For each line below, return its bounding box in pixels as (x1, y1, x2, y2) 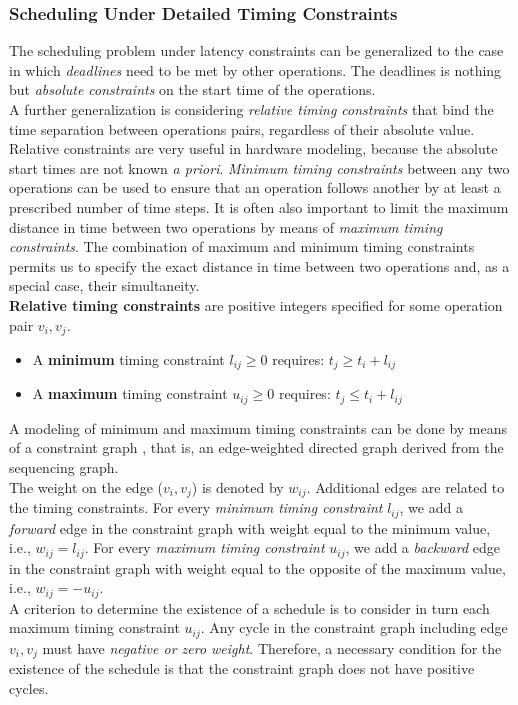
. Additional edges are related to (306, 476, 505, 497)
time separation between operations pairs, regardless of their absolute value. (9, 118, 475, 139)
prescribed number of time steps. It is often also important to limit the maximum (9, 196, 509, 217)
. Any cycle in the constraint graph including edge (200, 617, 508, 638)
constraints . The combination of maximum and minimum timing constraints (9, 236, 475, 257)
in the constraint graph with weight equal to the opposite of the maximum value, (9, 557, 506, 578)
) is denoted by (191, 476, 284, 497)
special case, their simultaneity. (9, 275, 200, 296)
